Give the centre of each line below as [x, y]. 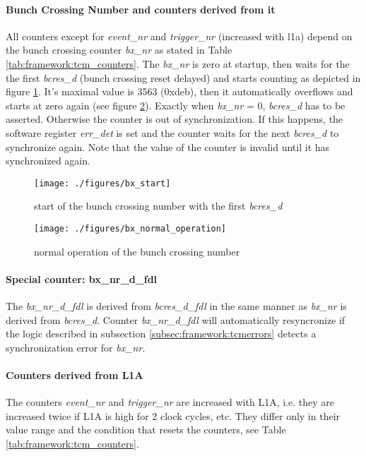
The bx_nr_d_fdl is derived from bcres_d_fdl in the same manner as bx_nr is [176, 306]
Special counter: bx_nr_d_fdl [82, 278]
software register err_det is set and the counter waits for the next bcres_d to [172, 132]
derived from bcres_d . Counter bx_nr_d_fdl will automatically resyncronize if [176, 319]
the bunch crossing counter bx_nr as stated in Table [119, 50]
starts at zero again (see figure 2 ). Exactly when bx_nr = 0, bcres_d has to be [176, 105]
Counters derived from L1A [75, 375]
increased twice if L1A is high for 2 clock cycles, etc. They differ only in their [173, 415]
